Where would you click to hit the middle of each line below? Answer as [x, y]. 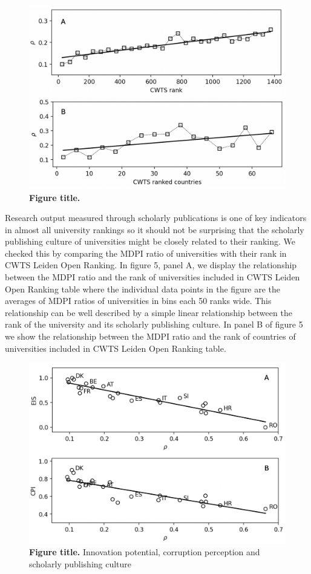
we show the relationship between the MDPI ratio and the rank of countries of [150, 336]
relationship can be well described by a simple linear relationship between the [149, 312]
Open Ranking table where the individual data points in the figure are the [143, 289]
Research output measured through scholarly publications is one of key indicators [156, 218]
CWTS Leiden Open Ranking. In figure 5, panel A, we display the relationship [151, 265]
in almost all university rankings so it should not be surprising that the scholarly [155, 229]
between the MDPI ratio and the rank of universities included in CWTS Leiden [152, 277]
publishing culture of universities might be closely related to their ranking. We [150, 241]
